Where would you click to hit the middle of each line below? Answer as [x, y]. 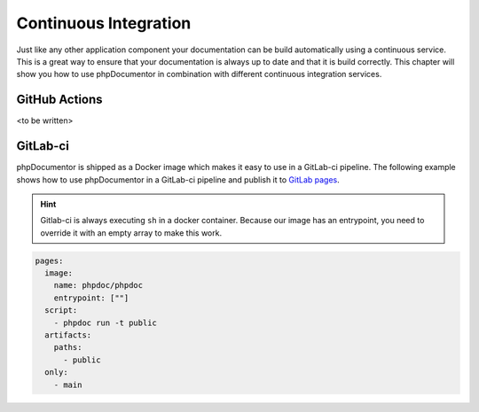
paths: [68, 347]
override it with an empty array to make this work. [131, 233]
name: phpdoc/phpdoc [98, 285]
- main [68, 385]
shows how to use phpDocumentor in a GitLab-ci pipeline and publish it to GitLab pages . [178, 179]
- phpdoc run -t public [105, 323]
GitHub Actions [59, 100]
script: [61, 311]
